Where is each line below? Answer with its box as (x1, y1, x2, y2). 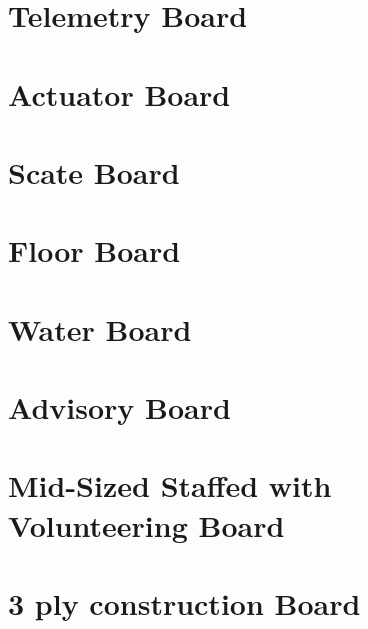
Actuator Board (8, 73, 231, 114)
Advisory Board (8, 387, 231, 428)
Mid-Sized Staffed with (8, 465, 332, 506)
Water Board (8, 308, 192, 349)
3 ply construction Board (8, 583, 361, 623)
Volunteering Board (8, 504, 285, 545)
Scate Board (8, 151, 180, 192)
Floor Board (8, 230, 181, 271)
